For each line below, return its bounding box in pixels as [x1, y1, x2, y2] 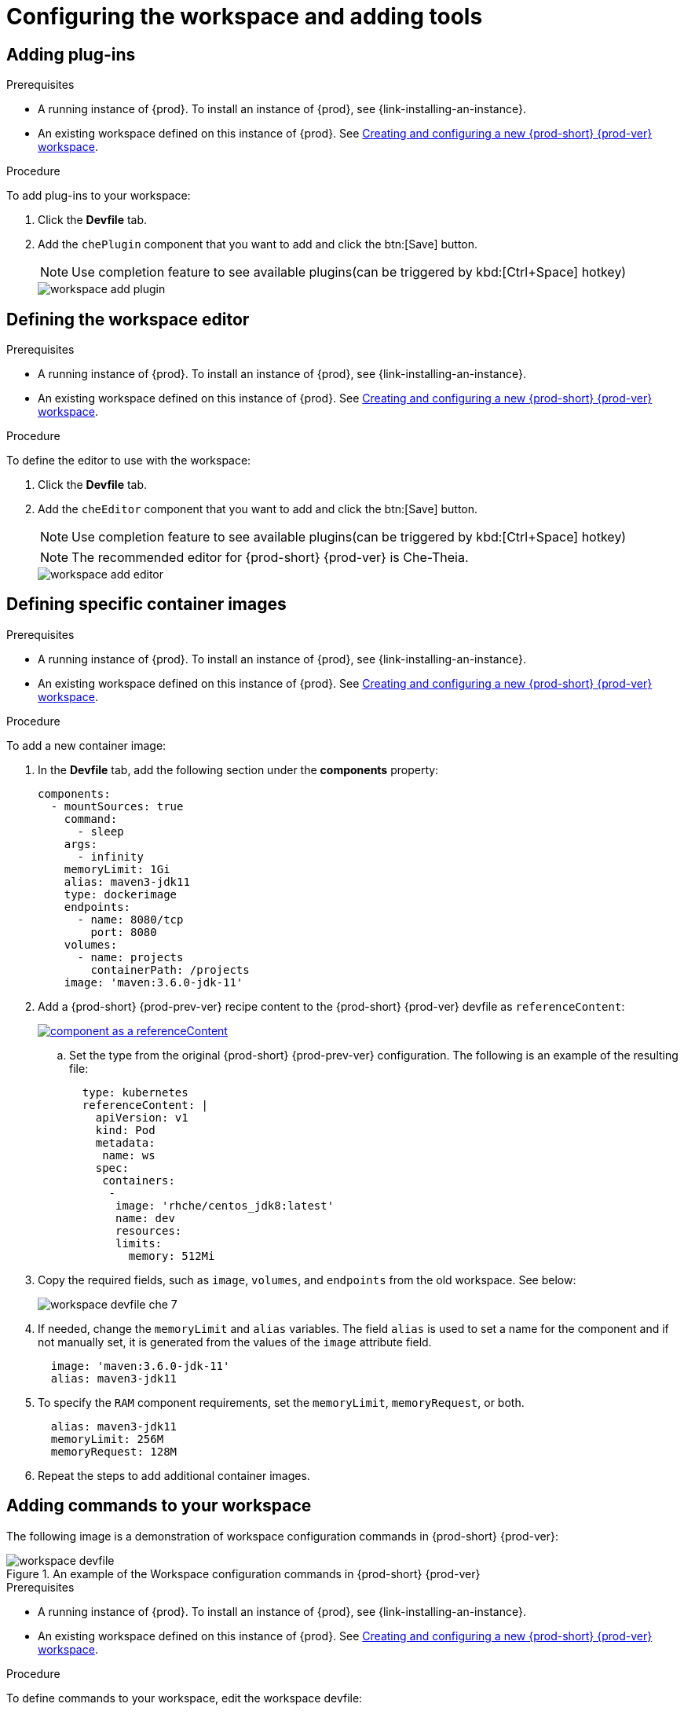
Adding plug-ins [6, 44, 136, 64]
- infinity [77, 850, 144, 863]
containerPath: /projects [90, 963, 250, 976]
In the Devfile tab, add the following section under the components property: [38, 762, 439, 777]
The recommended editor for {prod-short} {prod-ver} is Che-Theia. [71, 549, 469, 566]
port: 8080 [90, 925, 157, 938]
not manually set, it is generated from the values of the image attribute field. [38, 1335, 432, 1349]
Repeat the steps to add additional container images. [38, 1468, 310, 1482]
